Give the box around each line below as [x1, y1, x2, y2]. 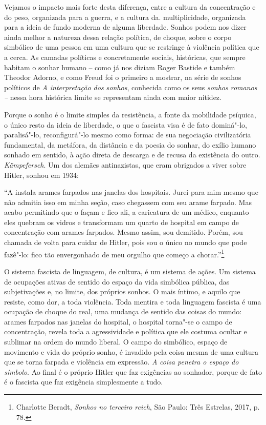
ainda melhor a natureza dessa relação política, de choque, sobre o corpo [4, 31, 232, 42]
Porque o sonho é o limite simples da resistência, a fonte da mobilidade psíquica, [4, 109, 256, 119]
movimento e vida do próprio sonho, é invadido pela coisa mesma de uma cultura [4, 346, 258, 357]
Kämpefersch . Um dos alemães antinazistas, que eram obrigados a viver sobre [4, 159, 247, 170]
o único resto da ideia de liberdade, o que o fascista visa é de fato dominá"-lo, [4, 119, 247, 130]
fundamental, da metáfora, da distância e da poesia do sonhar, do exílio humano [4, 139, 256, 150]
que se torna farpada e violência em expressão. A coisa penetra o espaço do [4, 356, 239, 367]
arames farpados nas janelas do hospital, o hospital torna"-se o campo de [4, 316, 232, 327]
